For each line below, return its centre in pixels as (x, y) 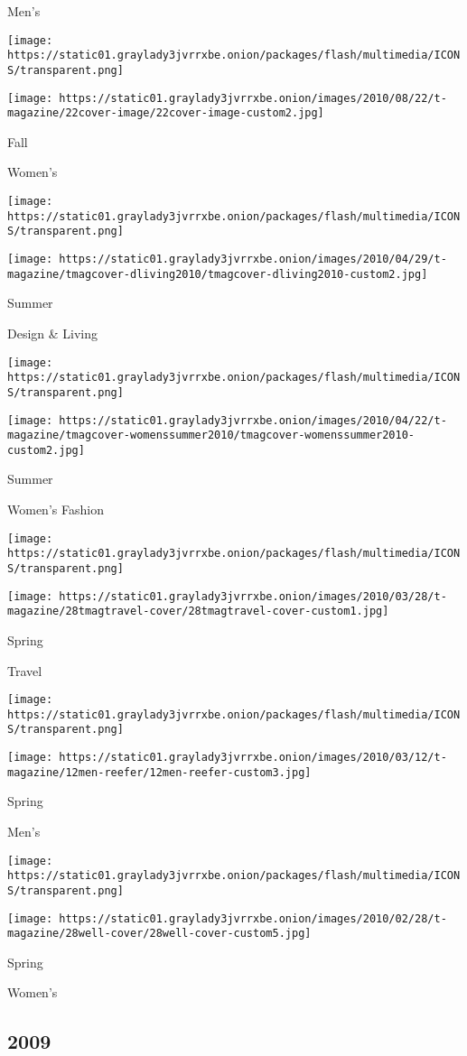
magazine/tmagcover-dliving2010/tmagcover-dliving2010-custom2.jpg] (218, 274)
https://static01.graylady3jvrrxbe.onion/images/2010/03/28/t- (253, 596)
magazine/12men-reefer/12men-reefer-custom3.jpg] (159, 772)
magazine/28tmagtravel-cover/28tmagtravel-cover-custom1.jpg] (198, 611)
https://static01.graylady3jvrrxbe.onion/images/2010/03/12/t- (253, 758)
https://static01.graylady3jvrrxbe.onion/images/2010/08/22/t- (253, 98)
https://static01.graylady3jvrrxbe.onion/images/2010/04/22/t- (253, 420)
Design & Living (53, 333)
